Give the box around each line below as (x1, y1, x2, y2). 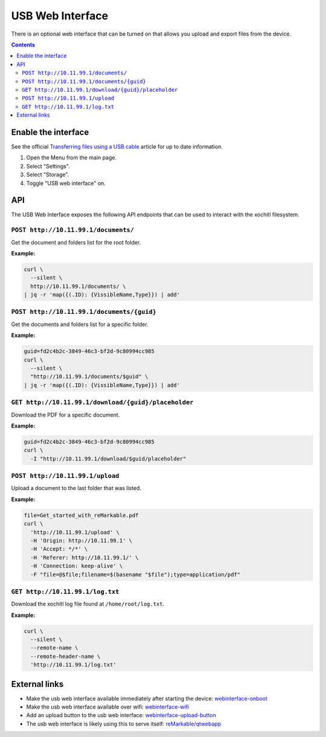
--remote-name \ (30, 645, 78, 651)
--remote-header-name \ (30, 652, 101, 660)
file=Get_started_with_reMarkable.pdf (24, 512, 139, 518)
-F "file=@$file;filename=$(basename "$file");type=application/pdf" (30, 571, 241, 578)
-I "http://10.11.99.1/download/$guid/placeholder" (30, 455, 187, 462)
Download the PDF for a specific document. (11, 411, 120, 418)
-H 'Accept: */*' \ (30, 546, 88, 552)
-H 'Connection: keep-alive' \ (30, 563, 123, 570)
